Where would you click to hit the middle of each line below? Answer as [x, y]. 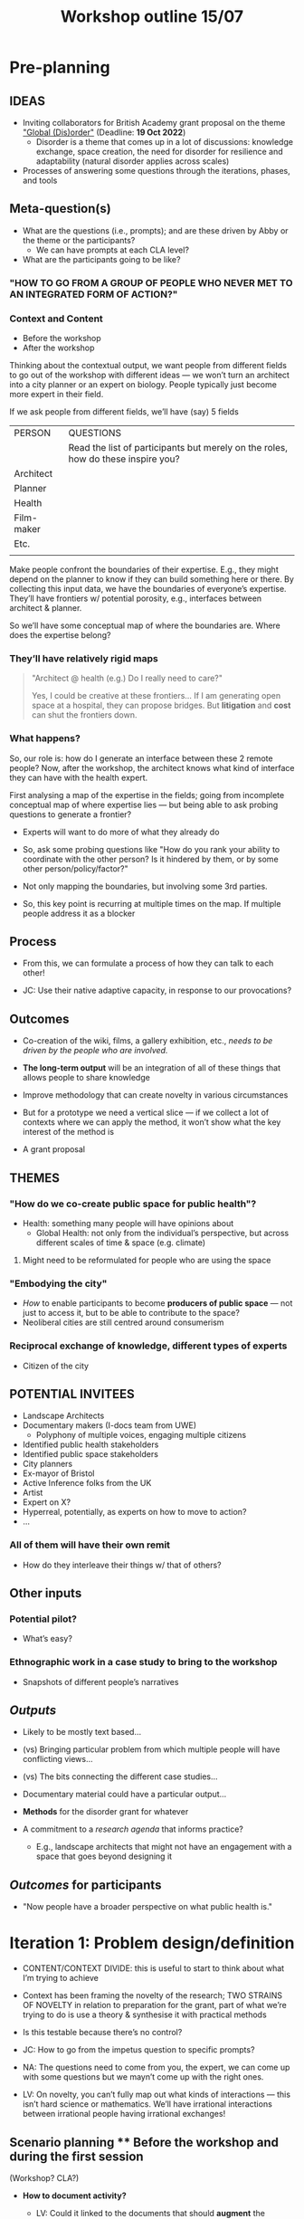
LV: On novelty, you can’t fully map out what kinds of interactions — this [157, 2095]
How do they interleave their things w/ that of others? [122, 1565]
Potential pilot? [43, 1619]
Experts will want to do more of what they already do [121, 832]
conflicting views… [57, 1759]
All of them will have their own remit [90, 1545]
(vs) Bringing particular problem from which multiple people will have [151, 1749]
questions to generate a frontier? [71, 814]
